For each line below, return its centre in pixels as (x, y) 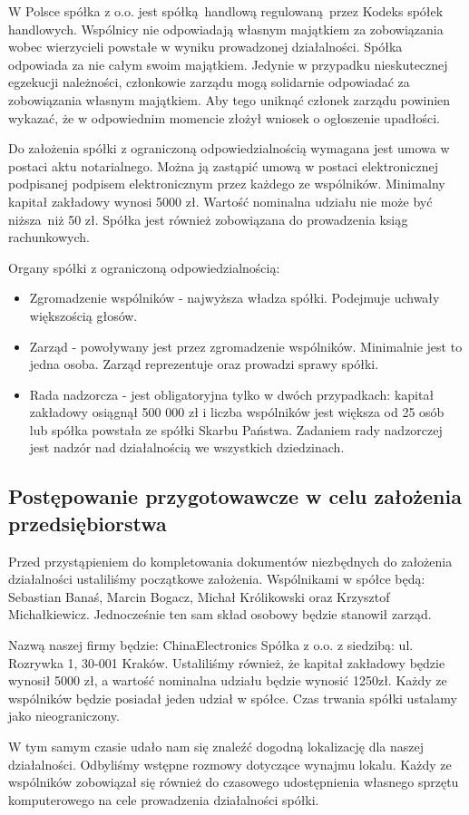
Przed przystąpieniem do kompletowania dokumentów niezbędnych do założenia (230, 561)
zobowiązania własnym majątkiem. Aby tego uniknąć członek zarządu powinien (230, 99)
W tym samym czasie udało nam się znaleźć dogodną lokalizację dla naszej (216, 746)
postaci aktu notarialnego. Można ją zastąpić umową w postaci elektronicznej (223, 165)
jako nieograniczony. (64, 716)
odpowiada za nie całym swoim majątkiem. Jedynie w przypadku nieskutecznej (228, 64)
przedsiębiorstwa (88, 523)
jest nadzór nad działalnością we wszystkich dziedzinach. (187, 447)
